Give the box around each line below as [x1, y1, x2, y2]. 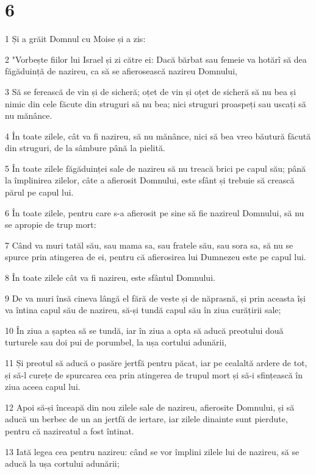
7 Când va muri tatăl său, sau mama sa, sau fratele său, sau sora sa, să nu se [5, 238, 293, 251]
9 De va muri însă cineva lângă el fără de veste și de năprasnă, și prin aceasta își [5, 291, 306, 304]
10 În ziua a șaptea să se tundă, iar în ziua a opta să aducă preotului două [5, 324, 284, 336]
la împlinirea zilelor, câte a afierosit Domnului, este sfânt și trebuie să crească [5, 174, 295, 186]
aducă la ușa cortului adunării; [5, 457, 120, 470]
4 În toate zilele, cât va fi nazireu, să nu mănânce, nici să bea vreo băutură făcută [5, 129, 311, 142]
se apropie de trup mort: [5, 218, 96, 231]
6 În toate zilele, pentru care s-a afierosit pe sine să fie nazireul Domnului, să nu [5, 206, 304, 219]
